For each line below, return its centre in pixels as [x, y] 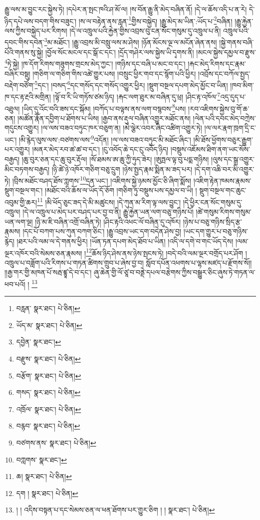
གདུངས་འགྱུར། [22, 128]
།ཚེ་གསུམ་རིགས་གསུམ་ [224, 212]
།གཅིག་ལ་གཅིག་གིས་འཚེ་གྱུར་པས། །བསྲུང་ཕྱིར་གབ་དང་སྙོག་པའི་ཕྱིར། [114, 73]
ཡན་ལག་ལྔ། [19, 221]
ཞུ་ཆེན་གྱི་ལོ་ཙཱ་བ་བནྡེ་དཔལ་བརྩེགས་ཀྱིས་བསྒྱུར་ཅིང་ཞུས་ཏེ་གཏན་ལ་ [175, 272]
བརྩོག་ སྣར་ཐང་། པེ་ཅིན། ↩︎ [49, 375]
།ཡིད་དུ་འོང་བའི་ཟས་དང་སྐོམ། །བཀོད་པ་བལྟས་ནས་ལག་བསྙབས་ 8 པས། [104, 107]
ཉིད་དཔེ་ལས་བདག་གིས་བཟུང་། [41, 21]
